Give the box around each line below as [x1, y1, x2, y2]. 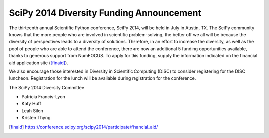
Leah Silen [21, 107, 43, 114]
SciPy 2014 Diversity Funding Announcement [9, 7, 202, 18]
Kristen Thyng [21, 115, 51, 121]
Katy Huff [21, 101, 42, 107]
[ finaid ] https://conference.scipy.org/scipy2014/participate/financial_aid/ [9, 124, 158, 130]
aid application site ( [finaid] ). [9, 60, 68, 66]
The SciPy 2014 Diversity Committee [9, 84, 85, 90]
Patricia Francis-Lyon [21, 94, 66, 100]
